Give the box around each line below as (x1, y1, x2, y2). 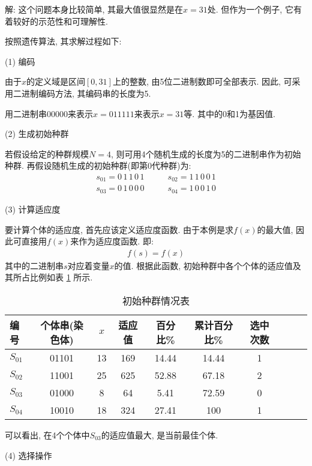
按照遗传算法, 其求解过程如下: (5, 35, 122, 47)
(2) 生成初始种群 (5, 127, 69, 140)
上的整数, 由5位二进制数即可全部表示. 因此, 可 (112, 75, 292, 88)
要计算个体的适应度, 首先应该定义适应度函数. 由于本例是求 (5, 223, 234, 235)
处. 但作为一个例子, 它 (207, 3, 293, 15)
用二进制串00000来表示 (5, 107, 93, 120)
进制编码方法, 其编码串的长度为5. (21, 86, 151, 99)
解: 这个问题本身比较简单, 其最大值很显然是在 (5, 3, 184, 15)
